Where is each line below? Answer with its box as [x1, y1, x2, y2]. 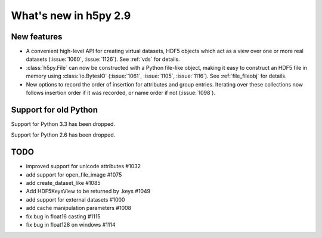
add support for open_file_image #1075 [26, 171, 122, 178]
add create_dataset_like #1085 [26, 180, 101, 186]
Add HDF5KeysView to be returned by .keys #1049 [26, 188, 151, 195]
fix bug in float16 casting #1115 [26, 212, 101, 220]
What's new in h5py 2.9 [11, 9, 131, 22]
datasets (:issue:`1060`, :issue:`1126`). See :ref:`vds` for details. [26, 55, 180, 63]
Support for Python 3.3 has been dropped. [11, 120, 116, 128]
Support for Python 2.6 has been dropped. [11, 131, 116, 138]
